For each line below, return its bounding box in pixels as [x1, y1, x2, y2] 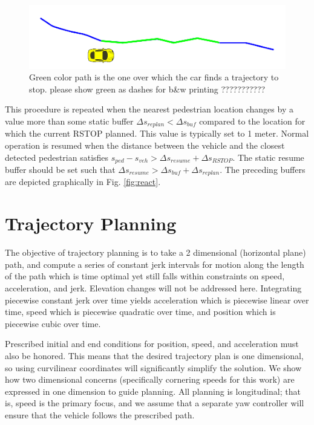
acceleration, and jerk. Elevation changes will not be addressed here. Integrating [5, 281, 302, 294]
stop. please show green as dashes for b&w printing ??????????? [29, 82, 266, 95]
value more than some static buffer [5, 114, 134, 127]
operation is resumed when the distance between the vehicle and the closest [5, 138, 285, 151]
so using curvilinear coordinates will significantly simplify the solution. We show [5, 361, 302, 374]
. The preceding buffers [220, 163, 306, 176]
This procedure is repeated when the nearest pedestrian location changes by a [5, 103, 293, 115]
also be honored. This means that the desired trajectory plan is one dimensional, [5, 349, 304, 362]
